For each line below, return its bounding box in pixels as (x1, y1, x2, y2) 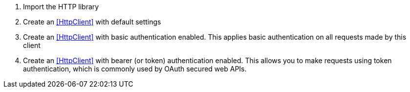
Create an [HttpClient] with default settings (23, 18, 161, 26)
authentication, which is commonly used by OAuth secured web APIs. (23, 65, 247, 73)
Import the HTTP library (23, 2, 99, 11)
